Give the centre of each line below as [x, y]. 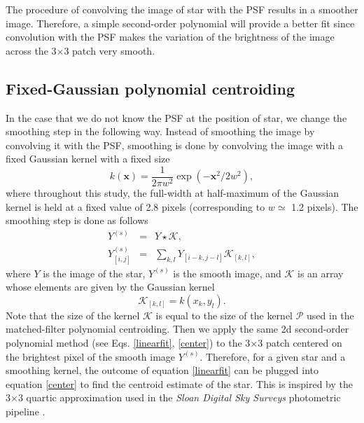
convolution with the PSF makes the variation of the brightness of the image [170, 37]
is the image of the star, [94, 273]
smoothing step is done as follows [77, 220]
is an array [321, 273]
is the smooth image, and [227, 273]
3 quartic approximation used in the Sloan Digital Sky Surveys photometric [179, 397]
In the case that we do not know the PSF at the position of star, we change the [176, 117]
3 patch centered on [300, 342]
